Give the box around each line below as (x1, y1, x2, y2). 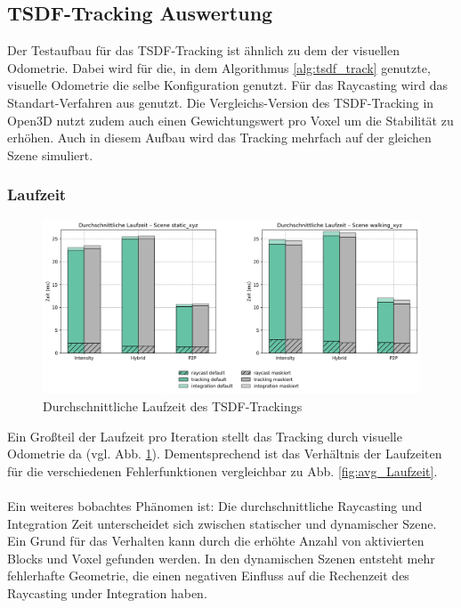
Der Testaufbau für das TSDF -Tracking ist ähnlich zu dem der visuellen (7, 41, 400, 60)
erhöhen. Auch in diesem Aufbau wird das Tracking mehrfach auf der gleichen (7, 128, 432, 147)
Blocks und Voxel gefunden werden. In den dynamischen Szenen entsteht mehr (7, 548, 435, 567)
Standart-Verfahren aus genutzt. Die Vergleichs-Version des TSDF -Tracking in (7, 93, 434, 111)
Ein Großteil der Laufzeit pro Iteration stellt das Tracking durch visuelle (7, 426, 402, 445)
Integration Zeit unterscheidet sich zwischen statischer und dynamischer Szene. (7, 514, 437, 532)
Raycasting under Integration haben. (7, 583, 207, 602)
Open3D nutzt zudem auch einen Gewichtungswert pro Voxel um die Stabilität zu (7, 110, 454, 129)
